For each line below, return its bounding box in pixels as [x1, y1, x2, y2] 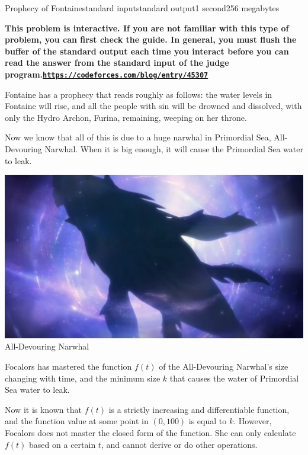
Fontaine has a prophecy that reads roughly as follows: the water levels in [5, 88, 272, 100]
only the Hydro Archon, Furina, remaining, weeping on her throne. [5, 111, 247, 123]
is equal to [188, 415, 227, 427]
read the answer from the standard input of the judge [5, 56, 229, 69]
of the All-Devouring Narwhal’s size [159, 360, 288, 372]
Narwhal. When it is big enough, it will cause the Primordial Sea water [44, 143, 303, 155]
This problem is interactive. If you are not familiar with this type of [5, 21, 289, 34]
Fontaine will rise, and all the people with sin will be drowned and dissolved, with [5, 100, 302, 112]
